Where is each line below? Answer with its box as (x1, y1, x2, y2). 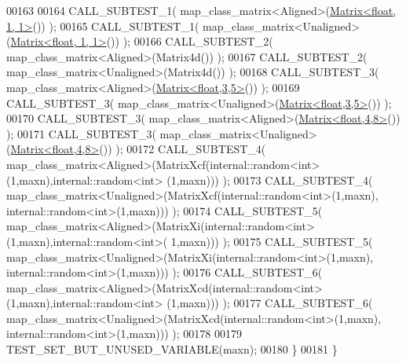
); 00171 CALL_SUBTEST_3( (6, 125, 156, 141)
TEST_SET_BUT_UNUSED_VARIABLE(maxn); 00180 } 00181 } (6, 341, 338, 357)
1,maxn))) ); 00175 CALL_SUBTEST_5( (170, 233, 373, 249)
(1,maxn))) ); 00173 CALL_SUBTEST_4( (166, 171, 373, 188)
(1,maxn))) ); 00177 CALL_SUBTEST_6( (166, 295, 373, 311)
